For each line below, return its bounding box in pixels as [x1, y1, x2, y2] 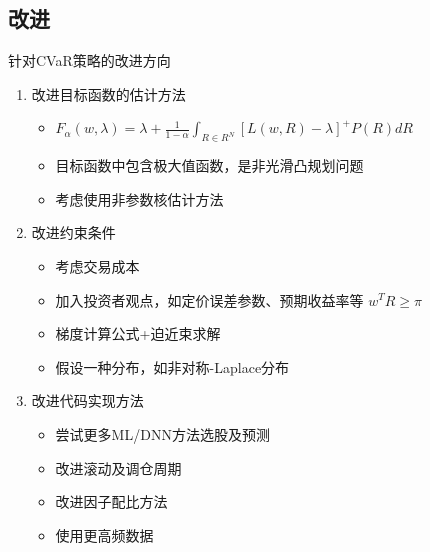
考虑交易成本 [55, 255, 140, 276]
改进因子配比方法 [55, 491, 168, 512]
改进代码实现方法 [31, 390, 144, 411]
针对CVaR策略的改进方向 [8, 50, 171, 71]
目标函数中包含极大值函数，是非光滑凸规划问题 [55, 155, 364, 176]
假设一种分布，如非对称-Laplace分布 [55, 356, 290, 377]
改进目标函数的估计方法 [31, 83, 186, 104]
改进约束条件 [31, 222, 116, 243]
